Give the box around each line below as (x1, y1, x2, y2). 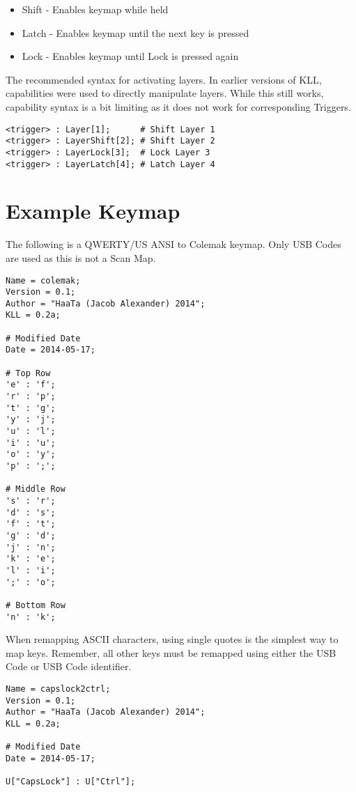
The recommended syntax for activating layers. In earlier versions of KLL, (6, 72, 322, 86)
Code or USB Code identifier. (6, 659, 132, 674)
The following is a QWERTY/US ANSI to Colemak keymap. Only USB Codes (6, 237, 341, 251)
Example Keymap (6, 196, 180, 225)
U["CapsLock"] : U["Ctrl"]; (6, 777, 136, 787)
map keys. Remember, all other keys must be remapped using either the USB (6, 645, 336, 660)
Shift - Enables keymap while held (22, 2, 169, 16)
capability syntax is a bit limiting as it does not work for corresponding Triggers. (6, 99, 351, 114)
